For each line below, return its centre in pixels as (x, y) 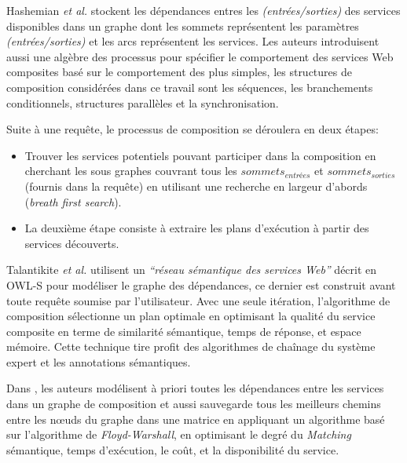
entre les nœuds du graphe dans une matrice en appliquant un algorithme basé (196, 419)
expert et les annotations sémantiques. (99, 361)
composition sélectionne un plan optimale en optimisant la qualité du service (191, 316)
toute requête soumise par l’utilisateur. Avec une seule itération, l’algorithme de (198, 300)
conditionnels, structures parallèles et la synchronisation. (143, 102)
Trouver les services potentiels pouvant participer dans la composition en (200, 155)
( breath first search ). (73, 201)
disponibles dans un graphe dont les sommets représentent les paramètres (183, 26)
